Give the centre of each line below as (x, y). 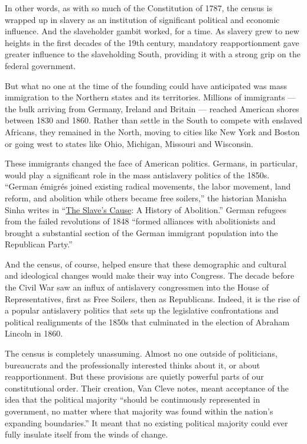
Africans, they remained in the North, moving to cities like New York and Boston (152, 131)
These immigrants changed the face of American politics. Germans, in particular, (151, 163)
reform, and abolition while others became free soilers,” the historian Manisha (146, 197)
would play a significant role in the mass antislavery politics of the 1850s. (137, 174)
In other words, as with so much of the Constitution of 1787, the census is (139, 8)
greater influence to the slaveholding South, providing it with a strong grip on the (153, 54)
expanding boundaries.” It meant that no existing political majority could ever (146, 422)
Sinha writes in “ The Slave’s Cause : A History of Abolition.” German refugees (146, 209)
